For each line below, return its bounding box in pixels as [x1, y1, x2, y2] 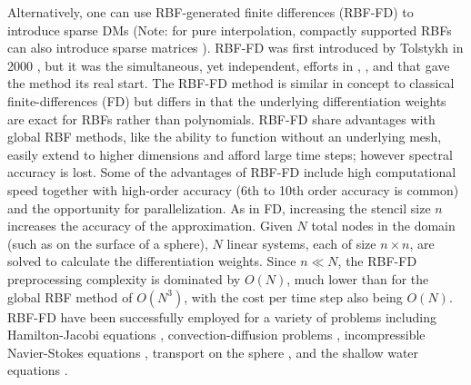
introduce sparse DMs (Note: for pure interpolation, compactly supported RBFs [7, 20, 452, 39]
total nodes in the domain [311, 216, 456, 235]
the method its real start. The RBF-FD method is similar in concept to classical [7, 74, 455, 93]
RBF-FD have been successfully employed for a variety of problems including [7, 307, 436, 326]
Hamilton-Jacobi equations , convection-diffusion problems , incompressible [7, 325, 426, 344]
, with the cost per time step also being [184, 287, 403, 306]
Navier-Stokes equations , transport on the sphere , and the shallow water [7, 342, 419, 361]
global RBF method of [7, 287, 133, 306]
